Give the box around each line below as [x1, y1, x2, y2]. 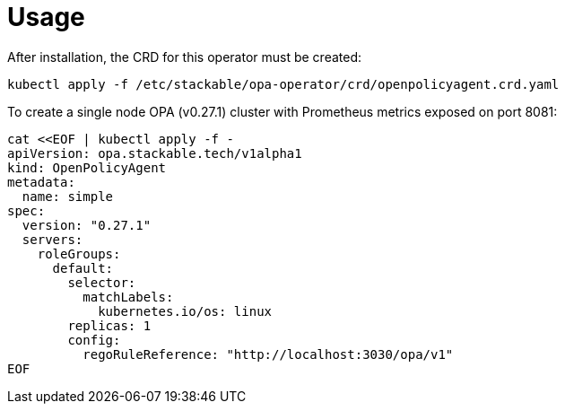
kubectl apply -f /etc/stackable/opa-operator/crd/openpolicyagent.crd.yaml [7, 76, 560, 92]
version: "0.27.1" [22, 217, 152, 232]
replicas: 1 [67, 318, 152, 333]
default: [52, 260, 114, 275]
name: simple [22, 188, 114, 204]
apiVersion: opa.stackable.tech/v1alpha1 [7, 145, 302, 161]
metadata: [7, 174, 75, 189]
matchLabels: [83, 289, 174, 304]
